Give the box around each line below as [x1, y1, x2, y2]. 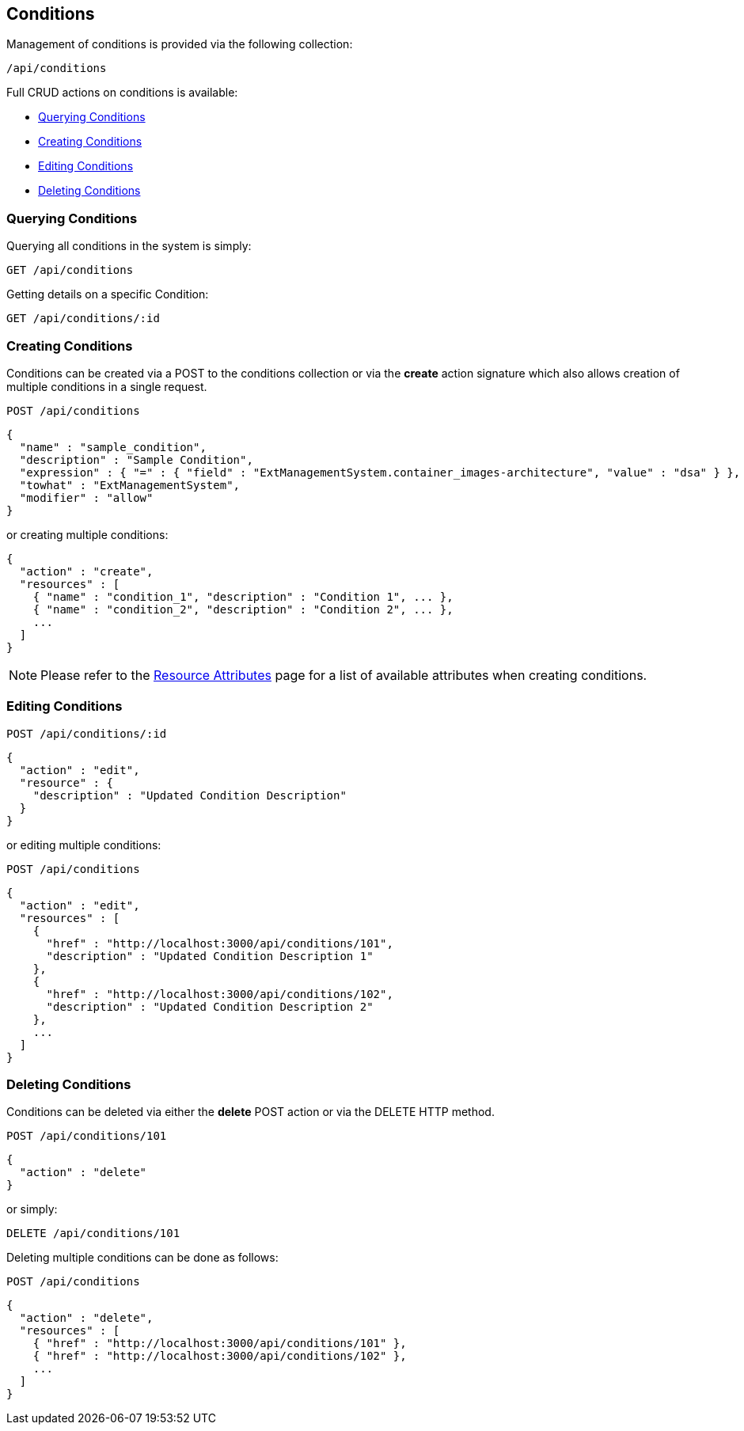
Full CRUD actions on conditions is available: [6, 85, 238, 100]
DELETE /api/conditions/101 [6, 1227, 180, 1240]
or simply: [6, 1202, 58, 1217]
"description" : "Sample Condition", [19, 453, 253, 466]
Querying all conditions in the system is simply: [6, 239, 252, 253]
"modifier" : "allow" [19, 491, 154, 504]
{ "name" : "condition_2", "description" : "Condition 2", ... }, [32, 602, 454, 616]
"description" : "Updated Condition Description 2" [46, 1000, 374, 1013]
